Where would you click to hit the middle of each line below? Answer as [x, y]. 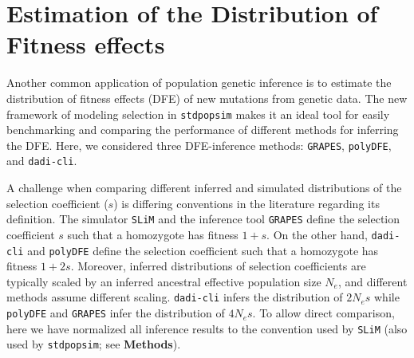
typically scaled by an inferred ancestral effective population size [164, 281]
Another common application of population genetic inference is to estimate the [199, 83]
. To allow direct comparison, [323, 313]
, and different [373, 281]
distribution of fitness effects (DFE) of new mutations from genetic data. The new [207, 98]
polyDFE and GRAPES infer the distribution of [116, 313]
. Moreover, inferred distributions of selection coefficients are [218, 266]
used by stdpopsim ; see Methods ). [94, 344]
